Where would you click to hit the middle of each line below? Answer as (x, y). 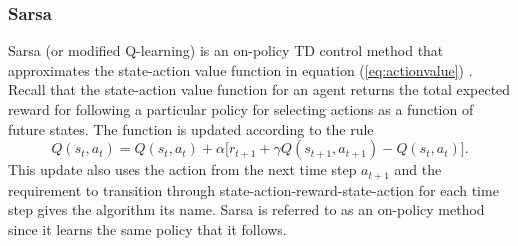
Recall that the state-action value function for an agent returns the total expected (259, 89)
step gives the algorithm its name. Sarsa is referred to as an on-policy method (246, 209)
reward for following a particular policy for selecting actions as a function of (241, 109)
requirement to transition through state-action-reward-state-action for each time (253, 189)
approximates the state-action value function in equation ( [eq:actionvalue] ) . (240, 69)
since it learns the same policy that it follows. (147, 228)
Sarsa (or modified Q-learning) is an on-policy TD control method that (226, 50)
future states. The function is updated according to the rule (191, 128)
